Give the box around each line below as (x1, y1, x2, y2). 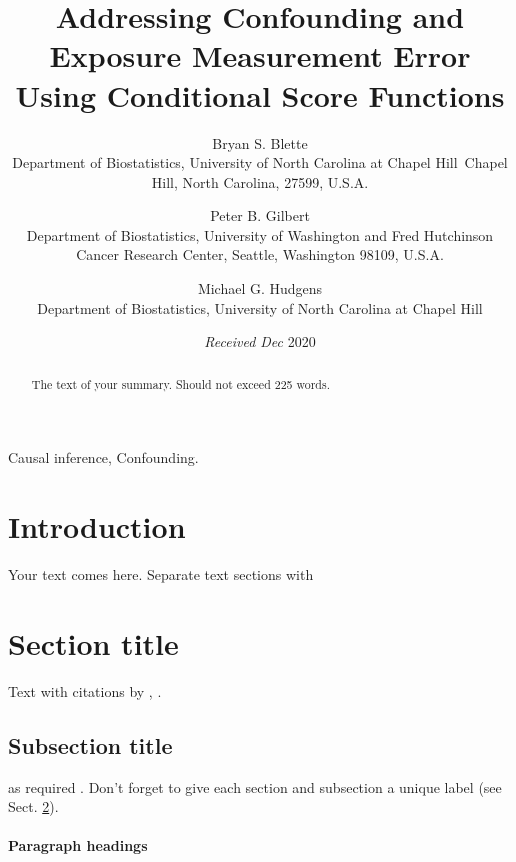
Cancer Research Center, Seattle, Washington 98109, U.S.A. (76, 244, 444, 265)
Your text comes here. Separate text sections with (8, 564, 314, 585)
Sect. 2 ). (8, 796, 59, 817)
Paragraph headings (8, 835, 148, 856)
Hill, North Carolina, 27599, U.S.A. (151, 171, 369, 192)
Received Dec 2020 (204, 331, 316, 352)
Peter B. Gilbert (210, 205, 310, 226)
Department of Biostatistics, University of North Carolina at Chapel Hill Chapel (12, 152, 508, 173)
